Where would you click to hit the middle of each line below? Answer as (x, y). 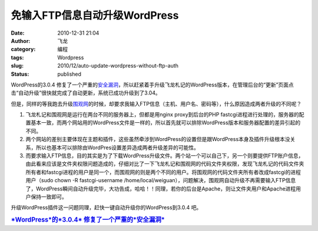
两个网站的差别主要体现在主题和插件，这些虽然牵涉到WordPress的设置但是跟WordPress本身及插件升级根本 (155, 139)
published (69, 74)
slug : (17, 66)
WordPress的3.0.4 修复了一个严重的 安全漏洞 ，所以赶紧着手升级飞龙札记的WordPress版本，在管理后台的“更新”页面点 (152, 85)
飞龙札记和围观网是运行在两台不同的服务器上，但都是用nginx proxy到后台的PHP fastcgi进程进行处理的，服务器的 (163, 115)
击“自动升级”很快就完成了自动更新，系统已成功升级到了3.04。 (86, 93)
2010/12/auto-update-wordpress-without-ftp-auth (118, 66)
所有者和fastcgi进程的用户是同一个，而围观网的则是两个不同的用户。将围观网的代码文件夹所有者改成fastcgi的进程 (163, 172)
